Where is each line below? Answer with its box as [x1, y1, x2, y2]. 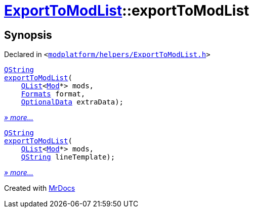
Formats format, [21, 90, 86, 98]
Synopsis [4, 28, 52, 41]
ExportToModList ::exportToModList [4, 2, 249, 19]
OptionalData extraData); [21, 98, 124, 107]
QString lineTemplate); [21, 153, 115, 162]
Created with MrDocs [4, 184, 75, 193]
